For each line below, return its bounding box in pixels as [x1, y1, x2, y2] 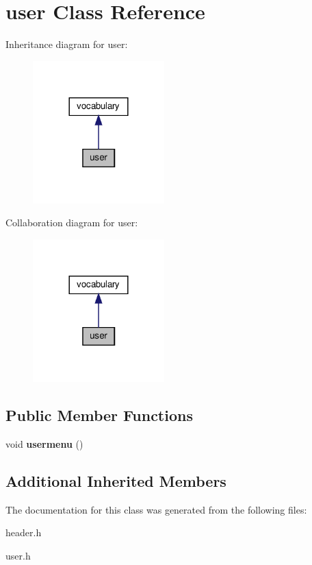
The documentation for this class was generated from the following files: [5, 502, 307, 516]
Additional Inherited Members [5, 470, 226, 491]
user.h [5, 548, 31, 562]
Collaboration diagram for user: [5, 215, 138, 230]
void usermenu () [5, 436, 83, 450]
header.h [5, 525, 42, 540]
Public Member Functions [5, 404, 193, 425]
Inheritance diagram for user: [5, 37, 128, 51]
